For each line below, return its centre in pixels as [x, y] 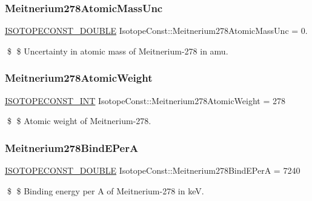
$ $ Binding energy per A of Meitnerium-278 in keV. [105, 190]
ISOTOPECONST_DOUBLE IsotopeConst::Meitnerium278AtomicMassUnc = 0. [156, 31]
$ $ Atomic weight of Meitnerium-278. [79, 121]
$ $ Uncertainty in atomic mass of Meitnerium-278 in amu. [118, 51]
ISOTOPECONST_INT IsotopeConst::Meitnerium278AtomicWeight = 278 [145, 100]
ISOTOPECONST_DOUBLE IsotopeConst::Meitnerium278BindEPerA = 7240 [153, 170]
